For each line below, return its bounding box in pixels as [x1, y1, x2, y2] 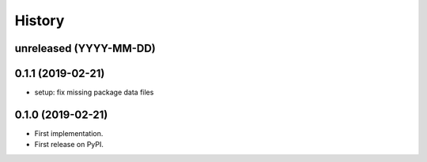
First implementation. [34, 128, 104, 138]
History [14, 12, 65, 29]
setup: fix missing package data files [34, 87, 154, 98]
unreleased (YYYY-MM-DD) [14, 42, 156, 55]
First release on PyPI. [34, 140, 104, 149]
